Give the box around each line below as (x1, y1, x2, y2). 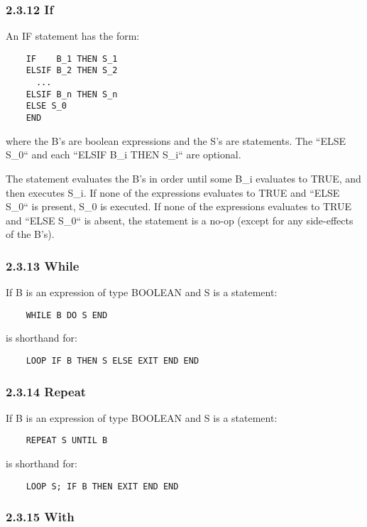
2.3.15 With (6, 508, 75, 526)
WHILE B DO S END (26, 310, 108, 320)
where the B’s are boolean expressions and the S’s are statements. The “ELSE (6, 133, 346, 148)
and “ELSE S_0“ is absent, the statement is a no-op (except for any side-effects (6, 212, 354, 227)
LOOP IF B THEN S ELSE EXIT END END (26, 355, 199, 366)
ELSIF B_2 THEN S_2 (26, 65, 118, 76)
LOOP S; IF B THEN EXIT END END (26, 481, 179, 491)
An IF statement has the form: (6, 28, 140, 43)
